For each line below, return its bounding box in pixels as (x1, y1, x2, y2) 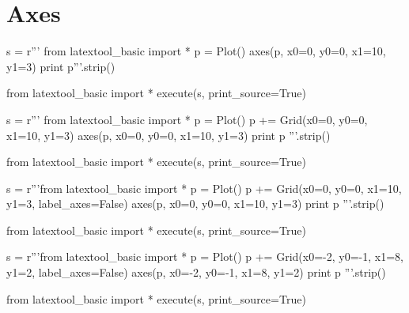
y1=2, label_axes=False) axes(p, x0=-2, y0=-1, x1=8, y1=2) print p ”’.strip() (6, 264, 386, 281)
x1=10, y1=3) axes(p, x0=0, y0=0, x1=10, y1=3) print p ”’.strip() (6, 126, 331, 143)
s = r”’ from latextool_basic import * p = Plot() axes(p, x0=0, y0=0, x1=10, (6, 43, 386, 59)
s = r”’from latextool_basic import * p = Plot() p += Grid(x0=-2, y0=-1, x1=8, (6, 248, 403, 265)
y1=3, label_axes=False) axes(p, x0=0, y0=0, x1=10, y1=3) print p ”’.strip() (6, 195, 384, 212)
